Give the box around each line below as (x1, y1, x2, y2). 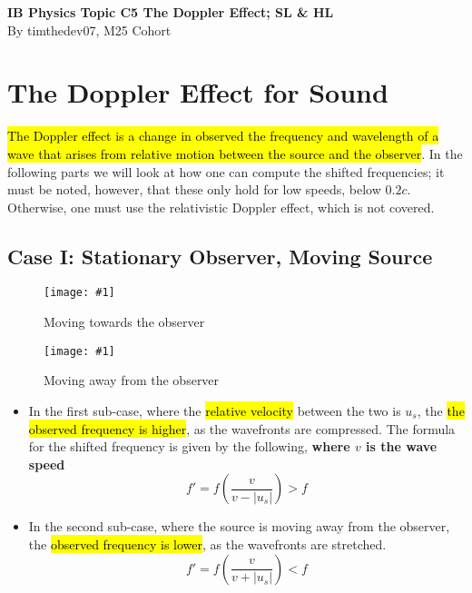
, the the (417, 400, 465, 420)
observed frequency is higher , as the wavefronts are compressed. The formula (28, 419, 456, 438)
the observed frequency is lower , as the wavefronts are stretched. (28, 534, 387, 553)
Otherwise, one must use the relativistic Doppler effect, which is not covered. (7, 197, 435, 216)
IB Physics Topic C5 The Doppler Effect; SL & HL (7, 3, 334, 21)
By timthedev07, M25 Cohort (7, 20, 172, 39)
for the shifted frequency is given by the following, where (28, 437, 350, 456)
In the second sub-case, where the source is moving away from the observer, (28, 517, 450, 536)
